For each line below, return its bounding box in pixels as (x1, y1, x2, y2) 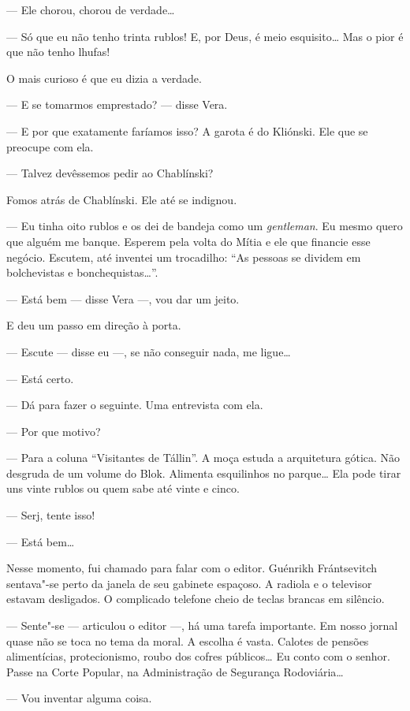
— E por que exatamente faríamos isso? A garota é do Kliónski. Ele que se (6, 122, 368, 139)
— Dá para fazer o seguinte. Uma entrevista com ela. (6, 396, 263, 413)
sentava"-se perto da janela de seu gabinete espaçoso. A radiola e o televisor (6, 575, 372, 591)
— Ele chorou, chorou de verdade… (6, 2, 175, 17)
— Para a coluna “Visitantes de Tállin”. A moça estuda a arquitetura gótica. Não (6, 449, 401, 466)
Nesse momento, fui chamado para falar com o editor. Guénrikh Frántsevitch (6, 560, 378, 576)
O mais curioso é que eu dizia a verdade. (6, 69, 202, 86)
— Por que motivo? (6, 423, 101, 439)
